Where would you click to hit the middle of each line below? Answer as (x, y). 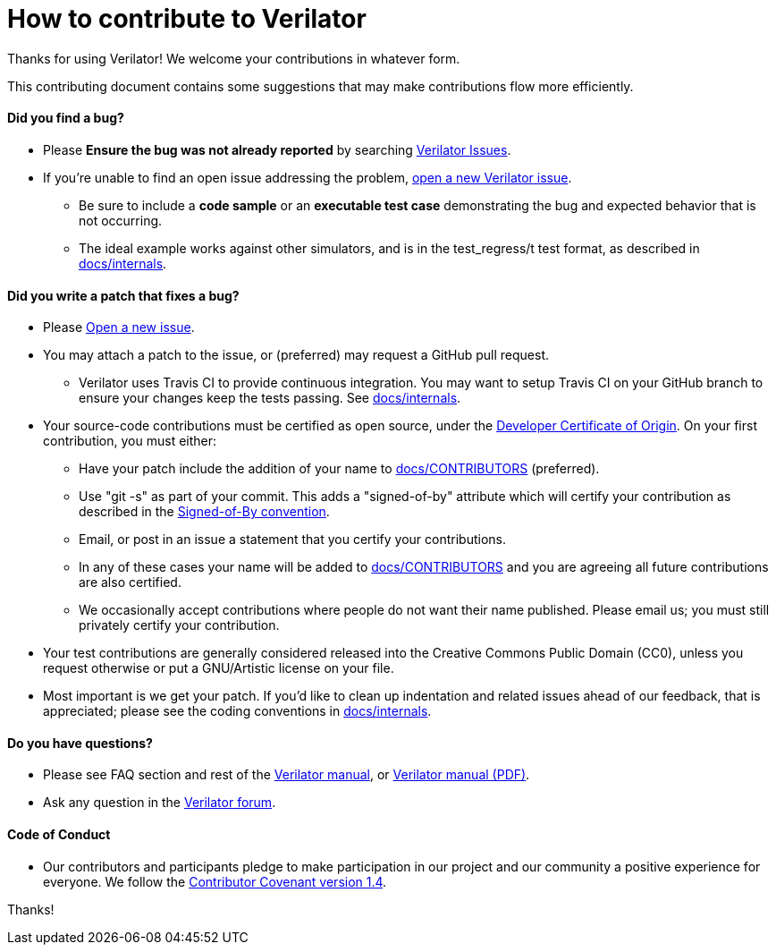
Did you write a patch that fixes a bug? (123, 295)
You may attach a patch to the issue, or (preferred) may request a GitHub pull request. (296, 355)
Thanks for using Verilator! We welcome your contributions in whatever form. (234, 58)
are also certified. (130, 582)
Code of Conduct (59, 835)
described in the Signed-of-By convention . (204, 512)
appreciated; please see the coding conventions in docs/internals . (237, 711)
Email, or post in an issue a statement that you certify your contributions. (292, 540)
